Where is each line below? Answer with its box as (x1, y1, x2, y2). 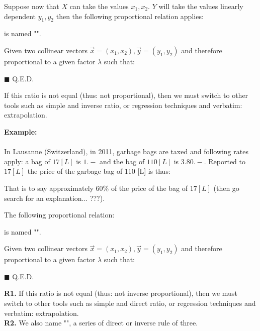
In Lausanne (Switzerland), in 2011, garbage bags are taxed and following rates (4, 146, 248, 157)
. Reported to (204, 156, 246, 166)
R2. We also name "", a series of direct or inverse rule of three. (4, 317, 198, 328)
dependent (4, 11, 36, 21)
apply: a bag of (4, 156, 50, 166)
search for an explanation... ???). (4, 192, 105, 203)
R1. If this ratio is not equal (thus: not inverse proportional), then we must (4, 288, 237, 298)
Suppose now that (4, 1, 59, 11)
